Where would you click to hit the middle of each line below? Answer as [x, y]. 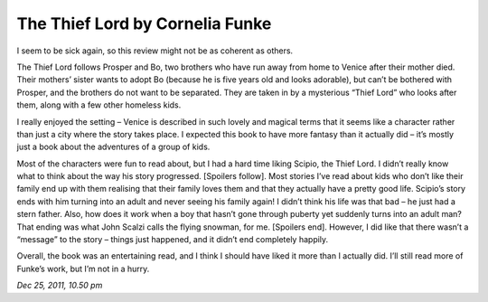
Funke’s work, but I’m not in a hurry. [83, 269]
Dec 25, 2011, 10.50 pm [60, 286]
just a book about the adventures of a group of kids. [113, 147]
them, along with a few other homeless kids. [99, 105]
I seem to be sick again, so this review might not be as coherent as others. [155, 51]
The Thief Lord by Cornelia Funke [144, 24]
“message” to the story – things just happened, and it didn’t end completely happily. [173, 240]
